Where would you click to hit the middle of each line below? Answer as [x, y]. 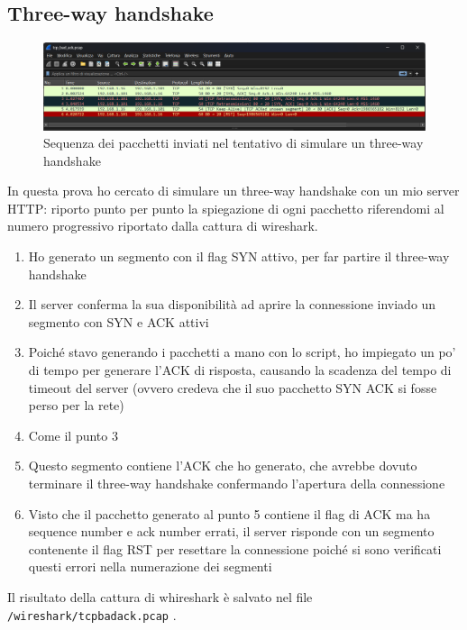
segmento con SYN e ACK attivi [119, 321]
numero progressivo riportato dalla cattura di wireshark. [163, 226]
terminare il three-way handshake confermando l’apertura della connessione [237, 483]
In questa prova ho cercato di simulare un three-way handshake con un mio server [233, 191]
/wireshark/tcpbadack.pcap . [92, 614]
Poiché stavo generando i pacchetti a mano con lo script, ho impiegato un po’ [242, 352]
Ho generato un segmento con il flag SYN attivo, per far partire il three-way [239, 256]
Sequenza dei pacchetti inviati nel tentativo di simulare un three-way [233, 143]
